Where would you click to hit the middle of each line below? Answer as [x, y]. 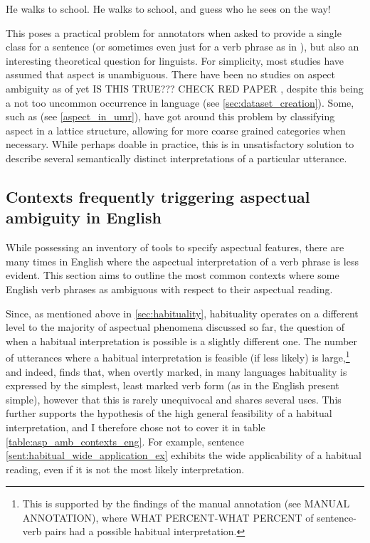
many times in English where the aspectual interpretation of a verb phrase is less [182, 261]
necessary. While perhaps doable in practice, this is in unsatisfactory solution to [180, 144]
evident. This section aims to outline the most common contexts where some [173, 275]
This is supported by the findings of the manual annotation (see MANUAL [186, 504]
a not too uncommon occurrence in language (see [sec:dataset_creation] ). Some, [180, 102]
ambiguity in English [84, 217]
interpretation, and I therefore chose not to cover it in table [136, 427]
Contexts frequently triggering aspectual [158, 196]
